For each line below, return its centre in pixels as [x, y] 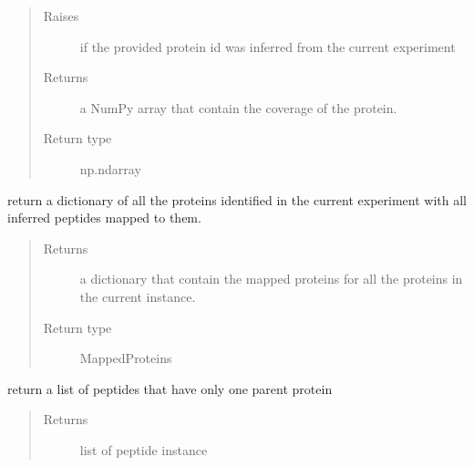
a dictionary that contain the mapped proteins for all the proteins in [271, 279]
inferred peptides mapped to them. [104, 218]
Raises [61, 16]
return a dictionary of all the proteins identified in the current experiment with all [237, 199]
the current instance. [138, 296]
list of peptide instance [144, 449]
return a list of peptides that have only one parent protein [170, 388]
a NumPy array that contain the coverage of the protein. [238, 107]
